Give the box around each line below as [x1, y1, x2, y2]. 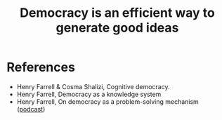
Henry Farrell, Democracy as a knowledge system [16, 90, 162, 98]
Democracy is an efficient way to [20, 5, 215, 21]
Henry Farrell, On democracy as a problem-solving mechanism [16, 97, 200, 106]
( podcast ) [16, 105, 46, 113]
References [6, 60, 75, 75]
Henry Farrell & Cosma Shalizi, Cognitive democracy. [16, 82, 170, 91]
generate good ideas [55, 20, 179, 36]
